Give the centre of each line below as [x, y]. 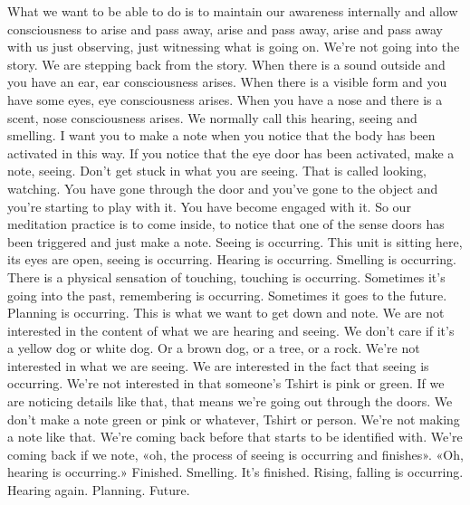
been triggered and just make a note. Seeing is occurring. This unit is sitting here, [235, 241]
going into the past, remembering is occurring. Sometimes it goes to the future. [227, 295]
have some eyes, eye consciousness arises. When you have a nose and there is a [225, 99]
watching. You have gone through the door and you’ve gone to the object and [223, 188]
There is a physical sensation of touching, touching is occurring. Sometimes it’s [226, 276]
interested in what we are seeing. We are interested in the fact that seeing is [218, 365]
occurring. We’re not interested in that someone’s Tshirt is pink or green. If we [226, 383]
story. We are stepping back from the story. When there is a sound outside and [226, 64]
